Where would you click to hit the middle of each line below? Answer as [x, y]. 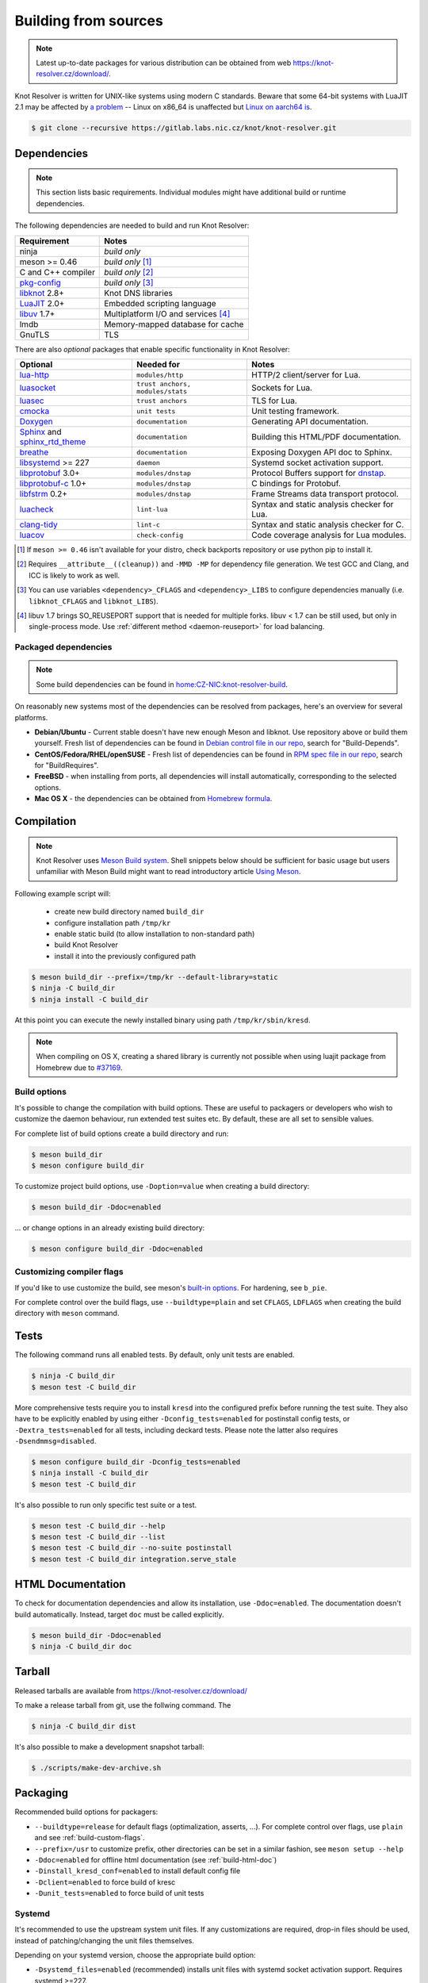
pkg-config [40, 282]
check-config [160, 535]
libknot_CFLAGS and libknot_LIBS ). [94, 601]
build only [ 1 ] [128, 262]
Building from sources [89, 21]
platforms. [31, 717]
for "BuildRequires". [67, 765]
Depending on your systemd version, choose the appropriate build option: [136, 1955]
